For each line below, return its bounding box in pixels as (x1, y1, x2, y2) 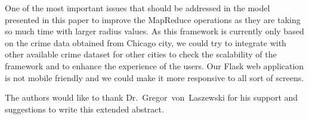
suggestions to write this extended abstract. (5, 102, 164, 115)
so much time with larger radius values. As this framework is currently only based (5, 25, 304, 37)
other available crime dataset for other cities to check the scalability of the (5, 48, 277, 60)
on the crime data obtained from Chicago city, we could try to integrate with (5, 36, 286, 49)
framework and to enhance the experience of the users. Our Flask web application (5, 59, 304, 72)
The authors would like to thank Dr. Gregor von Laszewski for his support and (5, 91, 298, 104)
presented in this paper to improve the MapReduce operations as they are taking (5, 13, 301, 25)
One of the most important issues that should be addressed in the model (5, 2, 270, 14)
